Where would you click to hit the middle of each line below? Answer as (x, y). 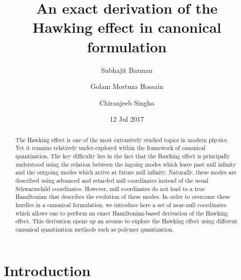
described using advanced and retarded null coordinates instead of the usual (112, 180)
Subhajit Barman (127, 70)
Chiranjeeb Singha (127, 102)
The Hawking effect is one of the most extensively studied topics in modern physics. (122, 140)
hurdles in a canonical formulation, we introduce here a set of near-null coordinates (121, 205)
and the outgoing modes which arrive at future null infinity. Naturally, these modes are (126, 172)
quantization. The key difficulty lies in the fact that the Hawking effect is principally (123, 156)
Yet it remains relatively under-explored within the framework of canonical (110, 148)
